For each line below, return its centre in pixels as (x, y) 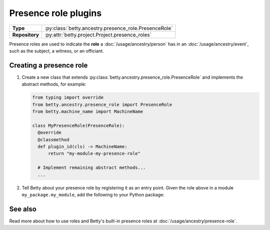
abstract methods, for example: (54, 84)
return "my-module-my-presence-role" (94, 154)
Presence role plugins (55, 13)
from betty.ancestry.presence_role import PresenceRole (102, 104)
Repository (26, 35)
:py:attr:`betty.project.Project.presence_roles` (98, 35)
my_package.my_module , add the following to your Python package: (93, 194)
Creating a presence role (48, 65)
